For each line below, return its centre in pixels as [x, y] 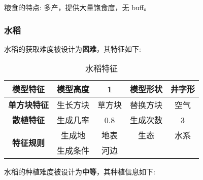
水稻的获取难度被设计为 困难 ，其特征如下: [73, 48]
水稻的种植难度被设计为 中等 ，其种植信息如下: [80, 172]
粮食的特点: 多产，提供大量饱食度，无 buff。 [77, 7]
